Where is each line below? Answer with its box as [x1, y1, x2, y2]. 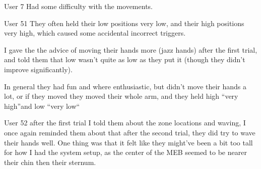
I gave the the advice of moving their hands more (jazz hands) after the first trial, [4, 44, 257, 55]
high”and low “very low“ [4, 100, 80, 111]
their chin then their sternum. [4, 156, 96, 167]
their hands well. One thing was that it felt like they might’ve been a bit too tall [4, 137, 253, 147]
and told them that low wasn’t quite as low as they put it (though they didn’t [4, 54, 245, 65]
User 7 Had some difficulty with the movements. [4, 1, 153, 11]
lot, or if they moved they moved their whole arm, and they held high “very [4, 91, 238, 101]
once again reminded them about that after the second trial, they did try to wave [4, 127, 255, 137]
